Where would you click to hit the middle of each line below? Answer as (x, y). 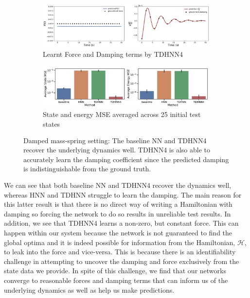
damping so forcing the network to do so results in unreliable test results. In (117, 213)
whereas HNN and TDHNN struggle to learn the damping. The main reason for (123, 194)
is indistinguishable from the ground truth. (87, 169)
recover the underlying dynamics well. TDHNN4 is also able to (117, 150)
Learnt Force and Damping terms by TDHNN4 (113, 54)
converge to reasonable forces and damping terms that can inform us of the (116, 280)
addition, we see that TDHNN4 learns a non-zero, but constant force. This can (121, 223)
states (52, 124)
